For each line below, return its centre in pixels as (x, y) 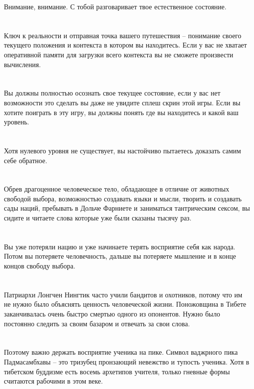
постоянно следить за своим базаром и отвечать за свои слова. (97, 323)
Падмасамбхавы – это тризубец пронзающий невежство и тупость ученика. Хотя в (127, 361)
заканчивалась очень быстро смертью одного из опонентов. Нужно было (112, 314)
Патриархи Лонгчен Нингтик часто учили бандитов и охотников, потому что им (123, 294)
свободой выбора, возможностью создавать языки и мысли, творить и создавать (123, 198)
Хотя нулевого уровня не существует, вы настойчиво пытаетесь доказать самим (123, 150)
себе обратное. (26, 160)
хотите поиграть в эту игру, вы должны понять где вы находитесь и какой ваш (121, 112)
